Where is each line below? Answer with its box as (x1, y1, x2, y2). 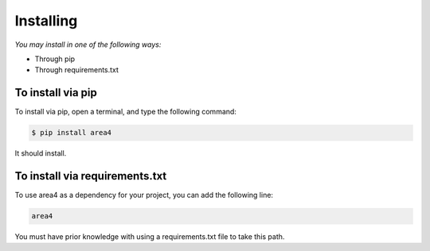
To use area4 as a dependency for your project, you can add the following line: (14, 191, 274, 200)
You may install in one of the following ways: (14, 40, 162, 49)
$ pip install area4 (31, 128, 111, 137)
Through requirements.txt (34, 65, 119, 75)
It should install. (14, 149, 67, 158)
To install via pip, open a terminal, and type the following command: (14, 107, 236, 117)
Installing (14, 12, 78, 29)
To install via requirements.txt (14, 169, 167, 183)
